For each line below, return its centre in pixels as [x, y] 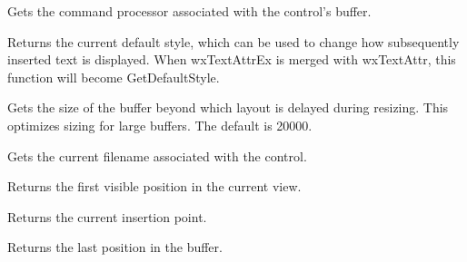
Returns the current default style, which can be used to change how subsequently [233, 41]
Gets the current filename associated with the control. [157, 155]
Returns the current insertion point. [107, 216]
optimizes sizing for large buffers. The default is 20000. [160, 125]
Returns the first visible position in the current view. [154, 186]
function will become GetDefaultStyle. [114, 77]
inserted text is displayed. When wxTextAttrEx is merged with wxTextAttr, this [232, 59]
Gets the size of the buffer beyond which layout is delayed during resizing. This [228, 107]
